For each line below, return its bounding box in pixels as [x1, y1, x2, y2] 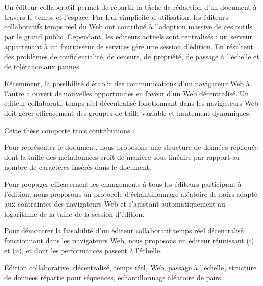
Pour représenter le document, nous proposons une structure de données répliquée [4, 142, 258, 152]
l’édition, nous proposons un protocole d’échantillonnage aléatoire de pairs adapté [4, 188, 257, 199]
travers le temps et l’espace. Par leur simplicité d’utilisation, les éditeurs [4, 11, 228, 22]
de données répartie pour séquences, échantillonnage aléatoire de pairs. [4, 272, 223, 282]
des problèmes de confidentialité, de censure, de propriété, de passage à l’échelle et [4, 51, 259, 61]
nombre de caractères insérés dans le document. [4, 161, 152, 172]
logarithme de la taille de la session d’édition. [4, 208, 145, 219]
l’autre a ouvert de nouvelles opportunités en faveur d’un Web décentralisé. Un [4, 88, 249, 98]
